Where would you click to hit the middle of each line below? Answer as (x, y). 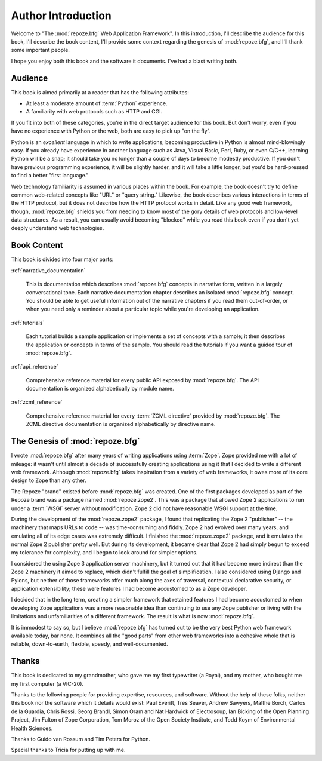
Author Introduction (61, 16)
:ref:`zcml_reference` (37, 402)
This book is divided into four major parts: (62, 259)
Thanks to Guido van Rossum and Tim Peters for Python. (81, 739)
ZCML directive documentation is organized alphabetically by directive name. (121, 424)
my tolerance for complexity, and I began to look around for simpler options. (104, 553)
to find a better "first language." (50, 176)
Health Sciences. (32, 728)
